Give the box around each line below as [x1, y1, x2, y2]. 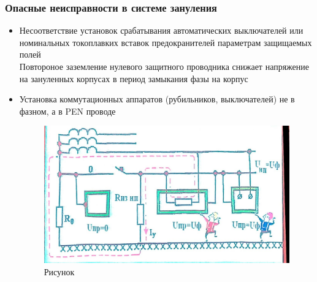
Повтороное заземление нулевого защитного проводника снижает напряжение [19, 60, 309, 72]
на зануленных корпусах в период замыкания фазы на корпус [19, 72, 248, 85]
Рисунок [44, 265, 75, 278]
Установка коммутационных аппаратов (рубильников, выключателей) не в [19, 93, 295, 105]
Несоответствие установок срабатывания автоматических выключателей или [19, 24, 304, 37]
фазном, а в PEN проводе [19, 104, 116, 117]
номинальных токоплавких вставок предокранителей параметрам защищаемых [19, 36, 312, 48]
